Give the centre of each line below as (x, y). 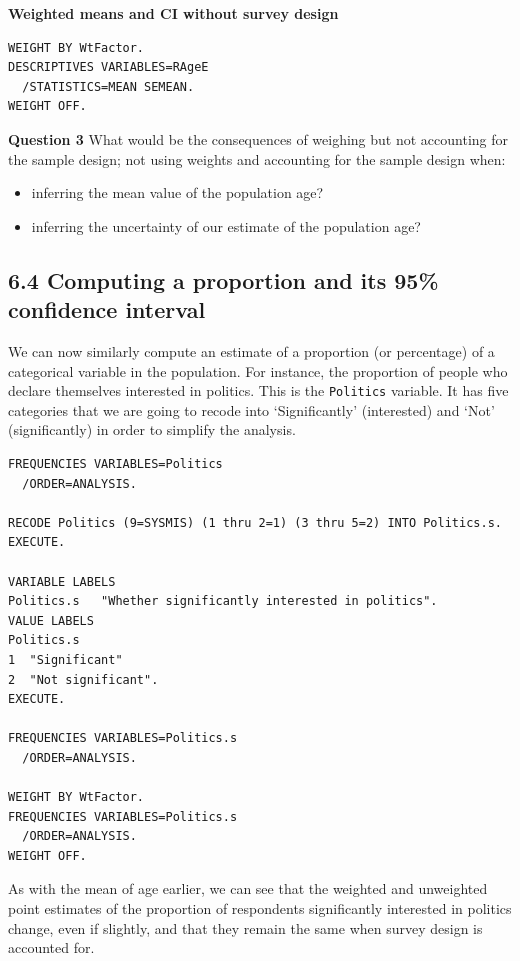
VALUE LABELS (51, 620)
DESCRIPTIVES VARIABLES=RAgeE (108, 67)
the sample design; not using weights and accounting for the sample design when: (257, 158)
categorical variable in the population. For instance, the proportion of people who (258, 370)
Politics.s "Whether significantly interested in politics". (223, 601)
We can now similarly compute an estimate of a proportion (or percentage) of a (251, 350)
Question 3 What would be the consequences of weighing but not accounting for (258, 138)
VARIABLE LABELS (62, 581)
